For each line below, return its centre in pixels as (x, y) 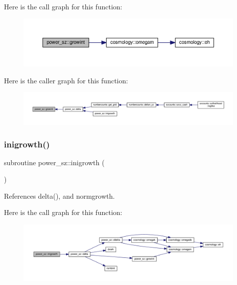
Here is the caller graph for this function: (66, 80)
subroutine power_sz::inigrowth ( (54, 162)
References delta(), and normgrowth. (59, 196)
